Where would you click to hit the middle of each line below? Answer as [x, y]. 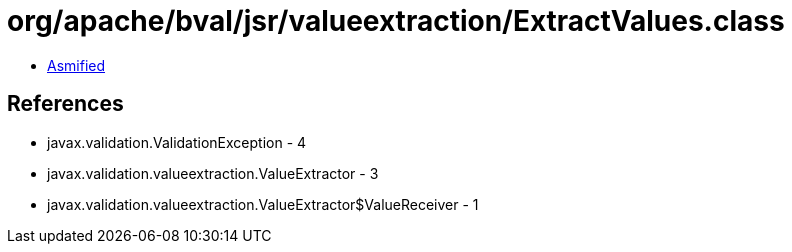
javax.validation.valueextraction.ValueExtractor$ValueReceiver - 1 [263, 204]
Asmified [76, 65]
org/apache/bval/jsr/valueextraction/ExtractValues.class [396, 21]
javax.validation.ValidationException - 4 [177, 142]
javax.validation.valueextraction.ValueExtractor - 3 [213, 173]
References [65, 104]
